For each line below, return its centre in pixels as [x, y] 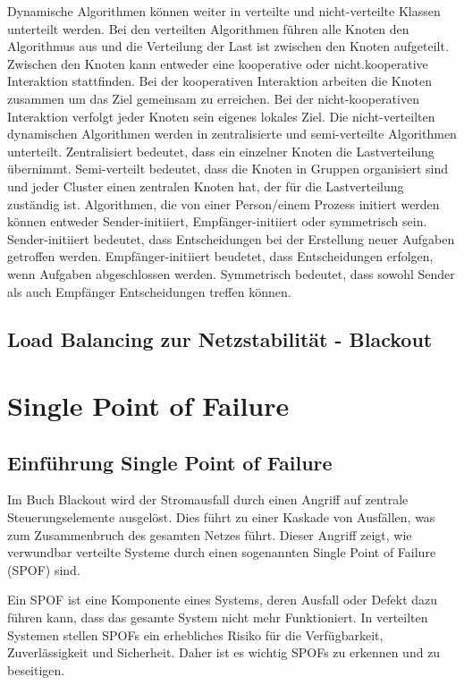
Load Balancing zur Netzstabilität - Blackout [220, 339]
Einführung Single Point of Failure [170, 462]
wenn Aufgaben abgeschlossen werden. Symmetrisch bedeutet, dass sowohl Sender [231, 273]
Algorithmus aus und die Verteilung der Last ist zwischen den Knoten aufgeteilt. [228, 46]
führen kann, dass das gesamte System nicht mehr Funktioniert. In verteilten [218, 617]
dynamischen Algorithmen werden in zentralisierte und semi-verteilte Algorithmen [232, 134]
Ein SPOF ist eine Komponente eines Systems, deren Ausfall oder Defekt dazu [223, 600]
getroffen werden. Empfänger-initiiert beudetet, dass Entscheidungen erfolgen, [220, 256]
